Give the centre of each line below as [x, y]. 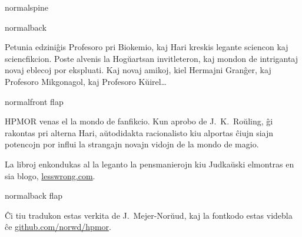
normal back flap [34, 195]
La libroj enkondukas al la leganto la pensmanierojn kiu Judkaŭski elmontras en [150, 164]
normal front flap [34, 101]
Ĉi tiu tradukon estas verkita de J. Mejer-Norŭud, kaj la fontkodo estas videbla [149, 215]
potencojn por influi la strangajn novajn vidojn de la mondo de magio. [132, 144]
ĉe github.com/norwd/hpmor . [58, 227]
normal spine [27, 7]
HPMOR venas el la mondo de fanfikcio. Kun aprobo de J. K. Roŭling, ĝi [139, 121]
